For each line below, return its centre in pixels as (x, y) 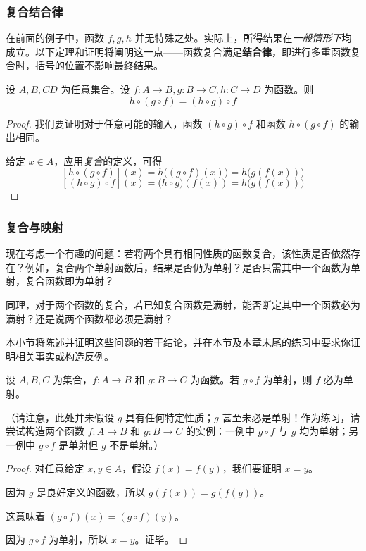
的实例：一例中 (220, 431)
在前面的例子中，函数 (55, 38)
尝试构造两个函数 (45, 431)
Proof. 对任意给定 (45, 468)
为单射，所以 (78, 539)
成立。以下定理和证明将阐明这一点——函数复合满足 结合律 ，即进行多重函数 (178, 51)
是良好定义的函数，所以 (91, 491)
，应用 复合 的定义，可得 (108, 160)
